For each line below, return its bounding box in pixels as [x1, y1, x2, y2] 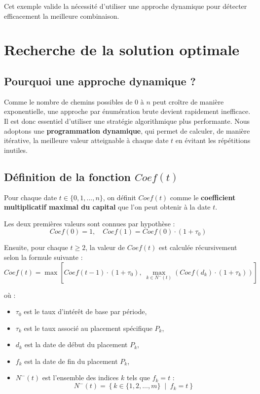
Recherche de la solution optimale [4, 39, 240, 60]
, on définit [103, 192, 136, 202]
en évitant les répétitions [175, 135, 251, 145]
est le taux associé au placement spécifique [24, 322, 152, 333]
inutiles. [4, 144, 28, 155]
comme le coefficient [170, 192, 236, 202]
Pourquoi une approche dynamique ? [4, 73, 196, 88]
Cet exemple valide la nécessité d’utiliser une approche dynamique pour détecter [4, 1, 247, 11]
